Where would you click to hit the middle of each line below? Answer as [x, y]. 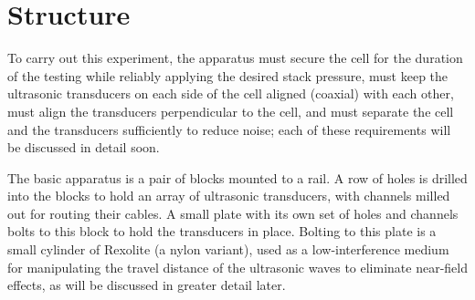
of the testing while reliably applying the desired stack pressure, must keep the [228, 75]
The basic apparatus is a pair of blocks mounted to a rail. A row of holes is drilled [237, 177]
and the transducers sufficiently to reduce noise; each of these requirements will [229, 129]
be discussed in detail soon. [84, 147]
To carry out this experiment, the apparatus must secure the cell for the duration [235, 58]
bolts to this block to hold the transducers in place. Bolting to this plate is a [222, 231]
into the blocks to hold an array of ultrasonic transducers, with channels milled [229, 196]
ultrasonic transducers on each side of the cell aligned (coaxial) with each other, [231, 93]
